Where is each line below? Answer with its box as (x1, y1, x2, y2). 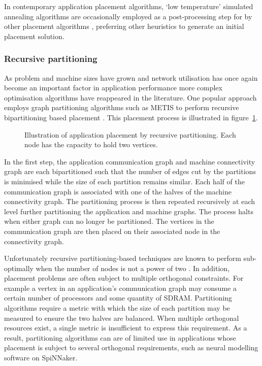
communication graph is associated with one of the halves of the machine (4, 186, 232, 196)
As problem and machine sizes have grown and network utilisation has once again (4, 72, 258, 83)
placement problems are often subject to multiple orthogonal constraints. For (4, 273, 244, 283)
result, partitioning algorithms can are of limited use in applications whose (4, 332, 236, 343)
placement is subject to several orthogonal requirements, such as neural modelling (4, 342, 258, 353)
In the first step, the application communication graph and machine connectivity (4, 156, 255, 167)
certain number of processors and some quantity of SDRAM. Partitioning (4, 292, 233, 303)
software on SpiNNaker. (4, 352, 78, 363)
